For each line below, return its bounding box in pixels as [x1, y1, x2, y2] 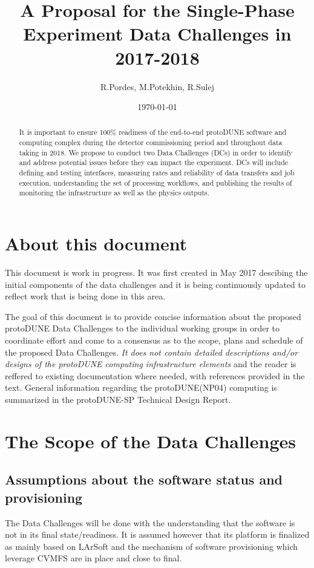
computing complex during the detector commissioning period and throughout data [19, 137, 283, 148]
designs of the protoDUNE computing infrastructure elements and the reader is [5, 357, 296, 370]
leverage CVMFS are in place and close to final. [5, 552, 182, 564]
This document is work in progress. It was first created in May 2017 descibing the [5, 266, 308, 279]
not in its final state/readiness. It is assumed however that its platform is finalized [5, 528, 310, 541]
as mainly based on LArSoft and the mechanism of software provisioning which [5, 540, 298, 552]
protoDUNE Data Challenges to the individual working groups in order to [5, 322, 280, 335]
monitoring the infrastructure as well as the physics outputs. [19, 188, 210, 198]
